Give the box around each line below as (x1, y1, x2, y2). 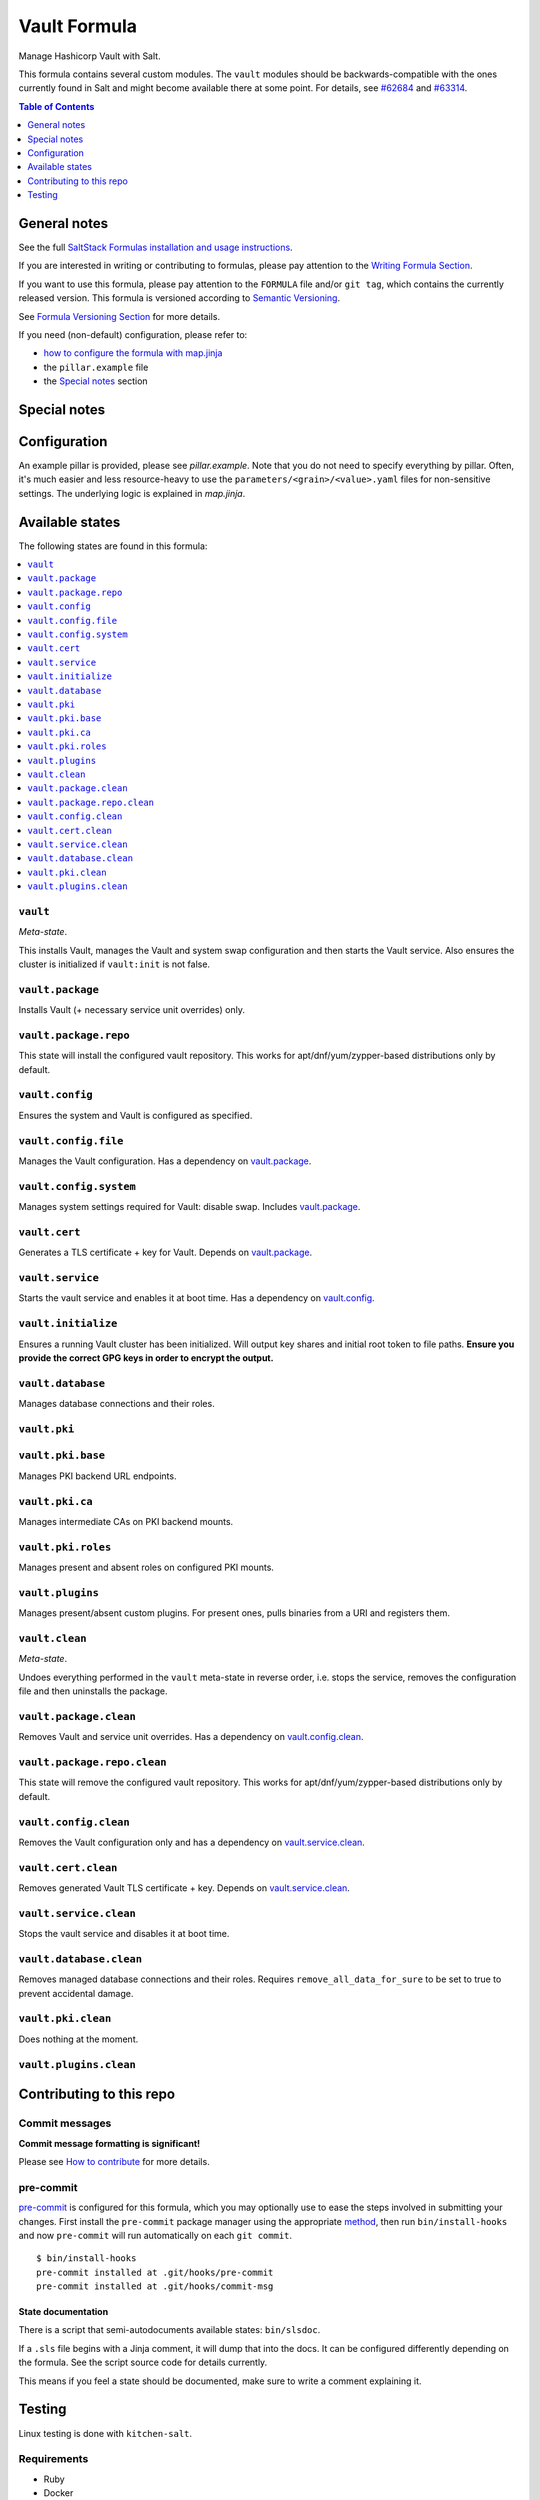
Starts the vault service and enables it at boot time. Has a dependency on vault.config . (18, 1292, 375, 1304)
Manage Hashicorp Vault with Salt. (18, 50, 161, 62)
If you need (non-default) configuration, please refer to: (18, 328, 248, 340)
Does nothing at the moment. (18, 2033, 139, 2045)
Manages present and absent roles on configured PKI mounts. (18, 1561, 275, 1574)
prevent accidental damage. (18, 1987, 134, 1999)
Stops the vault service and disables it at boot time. (18, 1928, 230, 1940)
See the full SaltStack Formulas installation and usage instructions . (18, 241, 294, 253)
